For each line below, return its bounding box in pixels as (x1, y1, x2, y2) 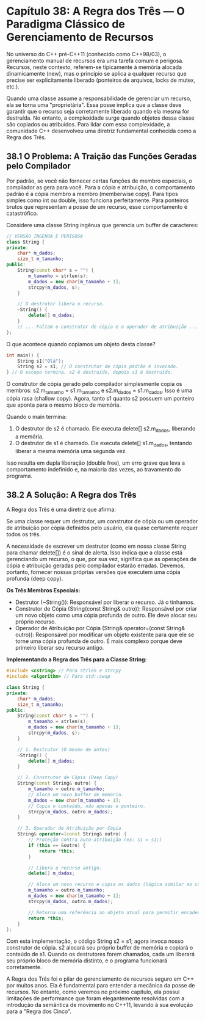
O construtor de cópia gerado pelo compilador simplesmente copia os (6, 380, 182, 388)
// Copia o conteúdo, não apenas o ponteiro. (28, 803, 146, 809)
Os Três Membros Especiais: (6, 587, 81, 594)
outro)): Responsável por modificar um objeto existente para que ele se (15, 631, 195, 639)
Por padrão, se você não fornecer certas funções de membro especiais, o (6, 177, 192, 184)
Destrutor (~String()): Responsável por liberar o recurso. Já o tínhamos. (15, 598, 195, 606)
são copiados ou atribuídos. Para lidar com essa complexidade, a (6, 120, 170, 128)
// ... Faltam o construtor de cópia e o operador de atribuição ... (17, 324, 198, 330)
